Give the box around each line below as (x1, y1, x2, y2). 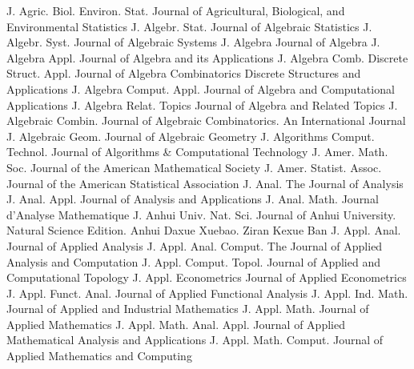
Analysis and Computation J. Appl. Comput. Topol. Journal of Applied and (6, 253, 380, 270)
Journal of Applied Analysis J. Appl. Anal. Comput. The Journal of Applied (6, 237, 383, 254)
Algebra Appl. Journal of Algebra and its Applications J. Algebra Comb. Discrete (6, 49, 408, 66)
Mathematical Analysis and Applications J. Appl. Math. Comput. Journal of (6, 331, 384, 348)
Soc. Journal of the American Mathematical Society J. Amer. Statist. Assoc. (6, 158, 382, 175)
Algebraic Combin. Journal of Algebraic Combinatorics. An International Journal (6, 112, 406, 129)
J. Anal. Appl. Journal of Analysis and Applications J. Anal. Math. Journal (6, 191, 379, 207)
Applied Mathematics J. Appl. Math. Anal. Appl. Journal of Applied (6, 315, 345, 332)
